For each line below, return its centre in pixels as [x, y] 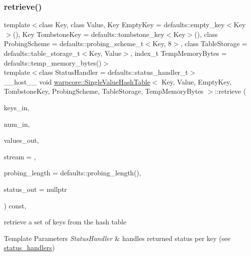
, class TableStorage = [214, 43]
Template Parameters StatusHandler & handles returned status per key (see [117, 238]
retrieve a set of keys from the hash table [65, 222]
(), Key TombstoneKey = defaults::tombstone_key [89, 34]
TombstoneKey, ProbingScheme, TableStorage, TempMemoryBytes [104, 91]
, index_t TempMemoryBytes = [179, 53]
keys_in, [17, 107]
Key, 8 [162, 43]
